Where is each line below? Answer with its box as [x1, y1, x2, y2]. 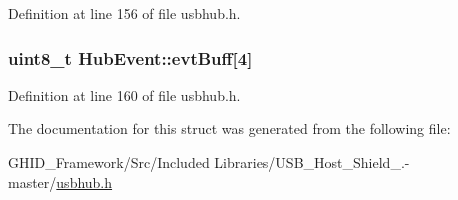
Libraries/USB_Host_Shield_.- [214, 152, 410, 172]
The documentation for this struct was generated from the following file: [8, 118, 451, 139]
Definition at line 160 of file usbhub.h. [8, 84, 241, 105]
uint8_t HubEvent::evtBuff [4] [8, 45, 253, 70]
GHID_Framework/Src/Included [8, 152, 210, 172]
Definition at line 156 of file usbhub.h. [8, 3, 241, 23]
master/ [8, 171, 57, 192]
